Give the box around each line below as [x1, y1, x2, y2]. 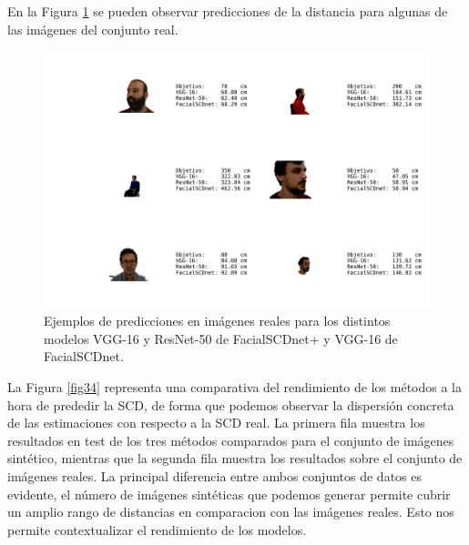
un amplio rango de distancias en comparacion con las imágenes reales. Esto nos [7, 502, 454, 521]
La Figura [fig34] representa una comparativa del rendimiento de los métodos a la [7, 377, 462, 396]
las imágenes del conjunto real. [7, 19, 178, 38]
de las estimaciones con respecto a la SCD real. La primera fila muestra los [7, 413, 425, 432]
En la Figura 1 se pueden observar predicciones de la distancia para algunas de [7, 2, 448, 20]
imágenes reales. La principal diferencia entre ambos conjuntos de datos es [7, 466, 422, 485]
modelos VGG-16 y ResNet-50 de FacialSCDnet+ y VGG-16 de [44, 328, 398, 348]
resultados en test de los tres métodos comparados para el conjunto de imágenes [7, 430, 454, 449]
